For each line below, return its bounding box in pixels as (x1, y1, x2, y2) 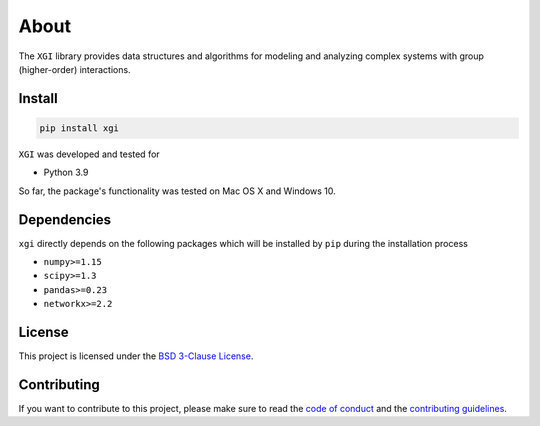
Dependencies (18, 211, 112, 228)
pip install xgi (39, 122, 120, 134)
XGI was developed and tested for (18, 148, 160, 160)
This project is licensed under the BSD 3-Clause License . (18, 350, 254, 362)
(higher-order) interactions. (18, 63, 131, 75)
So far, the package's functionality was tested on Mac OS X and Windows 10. (18, 185, 337, 197)
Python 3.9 (43, 166, 89, 179)
